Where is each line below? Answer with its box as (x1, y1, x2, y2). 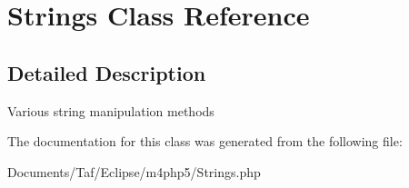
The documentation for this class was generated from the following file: (7, 132, 403, 151)
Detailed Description (7, 58, 206, 86)
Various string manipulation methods (7, 101, 214, 120)
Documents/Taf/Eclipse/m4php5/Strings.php (7, 162, 261, 181)
